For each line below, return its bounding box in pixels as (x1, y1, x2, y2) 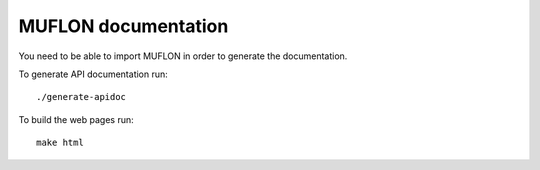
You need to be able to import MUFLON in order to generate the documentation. (18, 50, 348, 62)
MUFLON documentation (18, 15, 229, 37)
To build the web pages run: (18, 113, 134, 125)
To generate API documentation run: (18, 68, 169, 80)
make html (36, 137, 84, 149)
